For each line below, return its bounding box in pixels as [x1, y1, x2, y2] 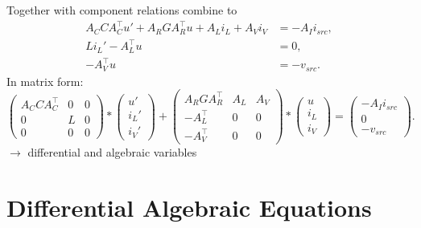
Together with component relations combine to [6, 2, 237, 18]
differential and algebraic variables [27, 144, 197, 161]
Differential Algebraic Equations [6, 190, 372, 223]
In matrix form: [6, 72, 84, 89]
